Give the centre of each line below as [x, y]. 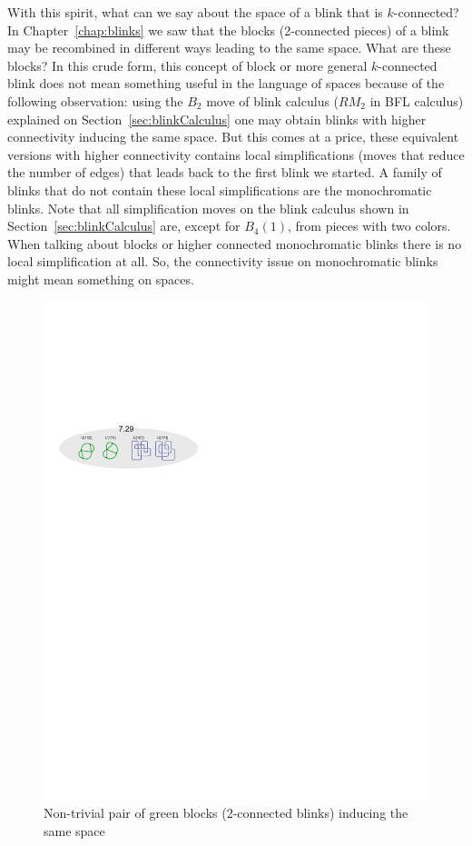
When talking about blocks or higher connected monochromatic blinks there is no [235, 243]
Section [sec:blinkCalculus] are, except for [124, 226]
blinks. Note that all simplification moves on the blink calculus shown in [208, 208]
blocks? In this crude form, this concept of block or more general [187, 65]
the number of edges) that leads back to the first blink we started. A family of [225, 172]
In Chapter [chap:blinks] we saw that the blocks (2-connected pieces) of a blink [228, 30]
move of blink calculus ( [273, 100]
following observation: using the [95, 100]
